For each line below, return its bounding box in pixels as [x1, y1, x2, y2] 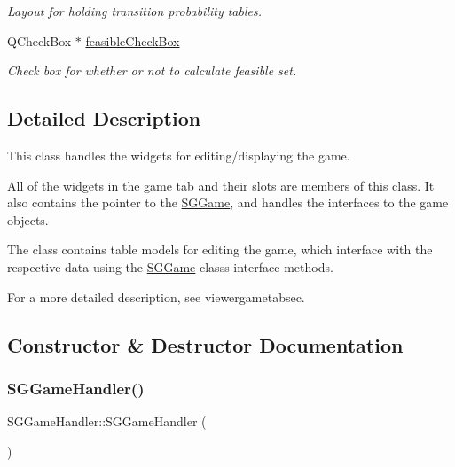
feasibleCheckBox [85, 31, 180, 50]
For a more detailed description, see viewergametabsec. [7, 287, 305, 306]
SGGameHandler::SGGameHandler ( [7, 412, 207, 431]
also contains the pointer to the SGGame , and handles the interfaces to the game [7, 193, 449, 212]
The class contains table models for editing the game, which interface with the [7, 240, 433, 259]
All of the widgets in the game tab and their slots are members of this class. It [7, 175, 435, 194]
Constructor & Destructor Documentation [7, 331, 404, 358]
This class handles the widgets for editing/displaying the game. [7, 145, 350, 164]
